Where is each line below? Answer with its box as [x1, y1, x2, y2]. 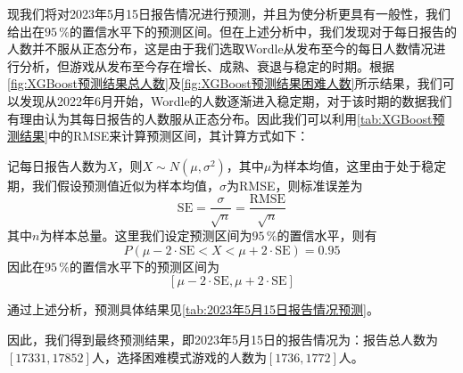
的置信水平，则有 [277, 226, 377, 245]
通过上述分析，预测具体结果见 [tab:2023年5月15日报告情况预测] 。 [7, 300, 379, 319]
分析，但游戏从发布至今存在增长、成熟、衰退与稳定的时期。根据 [19, 56, 394, 75]
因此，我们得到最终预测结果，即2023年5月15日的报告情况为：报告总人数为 [7, 329, 438, 348]
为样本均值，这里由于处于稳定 [271, 156, 447, 174]
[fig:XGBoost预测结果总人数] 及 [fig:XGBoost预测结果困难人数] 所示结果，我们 [7, 74, 442, 93]
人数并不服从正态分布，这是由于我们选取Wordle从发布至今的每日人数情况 [7, 39, 434, 58]
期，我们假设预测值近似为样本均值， [7, 175, 219, 194]
